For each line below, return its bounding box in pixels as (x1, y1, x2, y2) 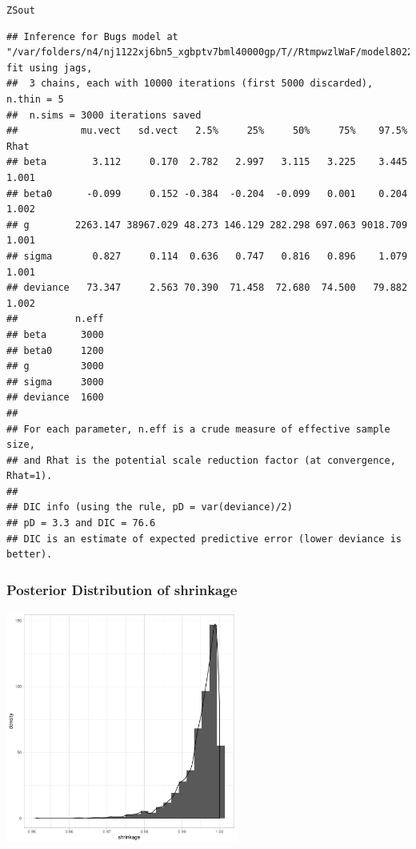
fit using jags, (6, 62, 93, 74)
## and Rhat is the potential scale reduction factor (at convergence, (6, 454, 396, 466)
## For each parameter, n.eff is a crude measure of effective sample (6, 423, 390, 435)
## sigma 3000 (6, 376, 104, 388)
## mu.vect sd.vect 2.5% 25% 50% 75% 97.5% (6, 125, 408, 137)
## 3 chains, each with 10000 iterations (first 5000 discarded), (6, 78, 374, 90)
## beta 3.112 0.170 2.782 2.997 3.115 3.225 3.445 (6, 156, 408, 168)
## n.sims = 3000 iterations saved (6, 109, 202, 121)
